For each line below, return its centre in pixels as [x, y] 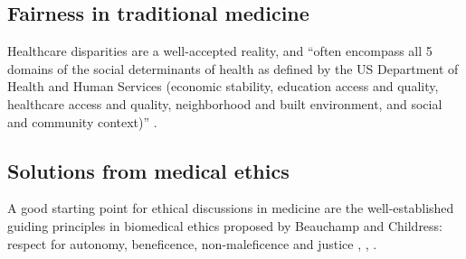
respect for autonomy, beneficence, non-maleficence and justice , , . [192, 243]
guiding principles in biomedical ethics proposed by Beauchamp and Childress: [225, 225]
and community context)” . [82, 121]
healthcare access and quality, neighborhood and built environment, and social [225, 103]
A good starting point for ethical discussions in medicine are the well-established [231, 208]
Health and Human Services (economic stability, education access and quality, [223, 86]
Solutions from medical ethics [148, 170]
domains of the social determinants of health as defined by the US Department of [233, 68]
